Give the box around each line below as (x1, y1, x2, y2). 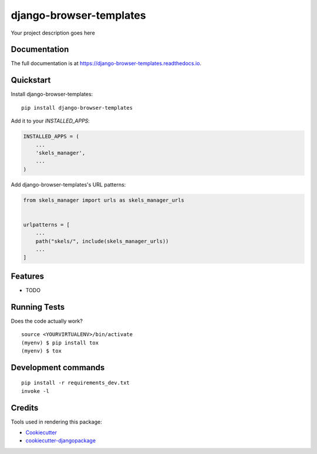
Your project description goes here (11, 29, 95, 36)
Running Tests (11, 302, 65, 312)
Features (11, 271, 44, 281)
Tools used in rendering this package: (11, 418, 102, 425)
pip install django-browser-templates (21, 104, 133, 111)
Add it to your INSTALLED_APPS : (11, 117, 90, 124)
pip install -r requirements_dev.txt (21, 380, 130, 387)
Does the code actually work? (11, 317, 83, 324)
